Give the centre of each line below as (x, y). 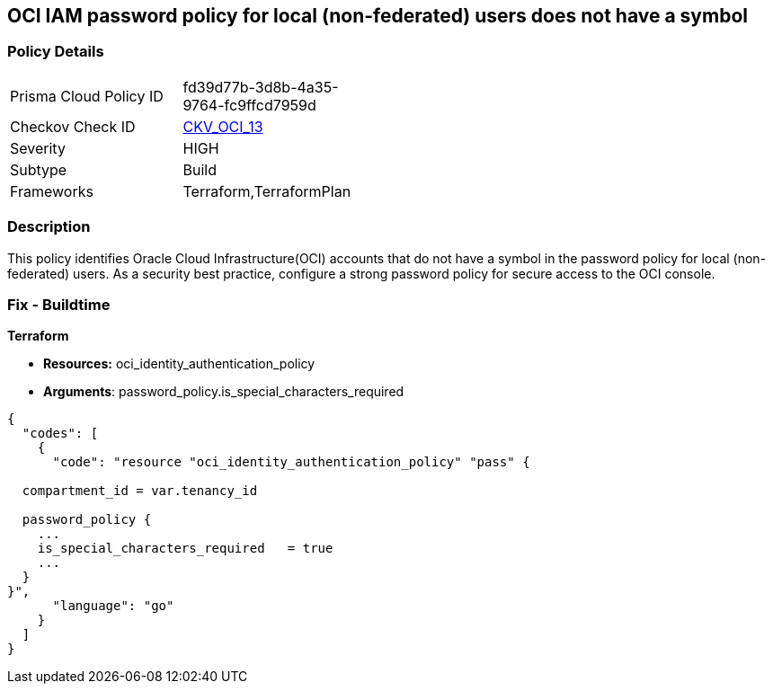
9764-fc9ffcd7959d (249, 105)
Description (49, 227)
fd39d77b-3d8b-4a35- (261, 87)
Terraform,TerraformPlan (267, 191)
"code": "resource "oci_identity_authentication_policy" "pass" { (291, 462)
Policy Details (56, 52)
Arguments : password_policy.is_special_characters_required (224, 392)
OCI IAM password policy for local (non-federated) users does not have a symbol (378, 16)
